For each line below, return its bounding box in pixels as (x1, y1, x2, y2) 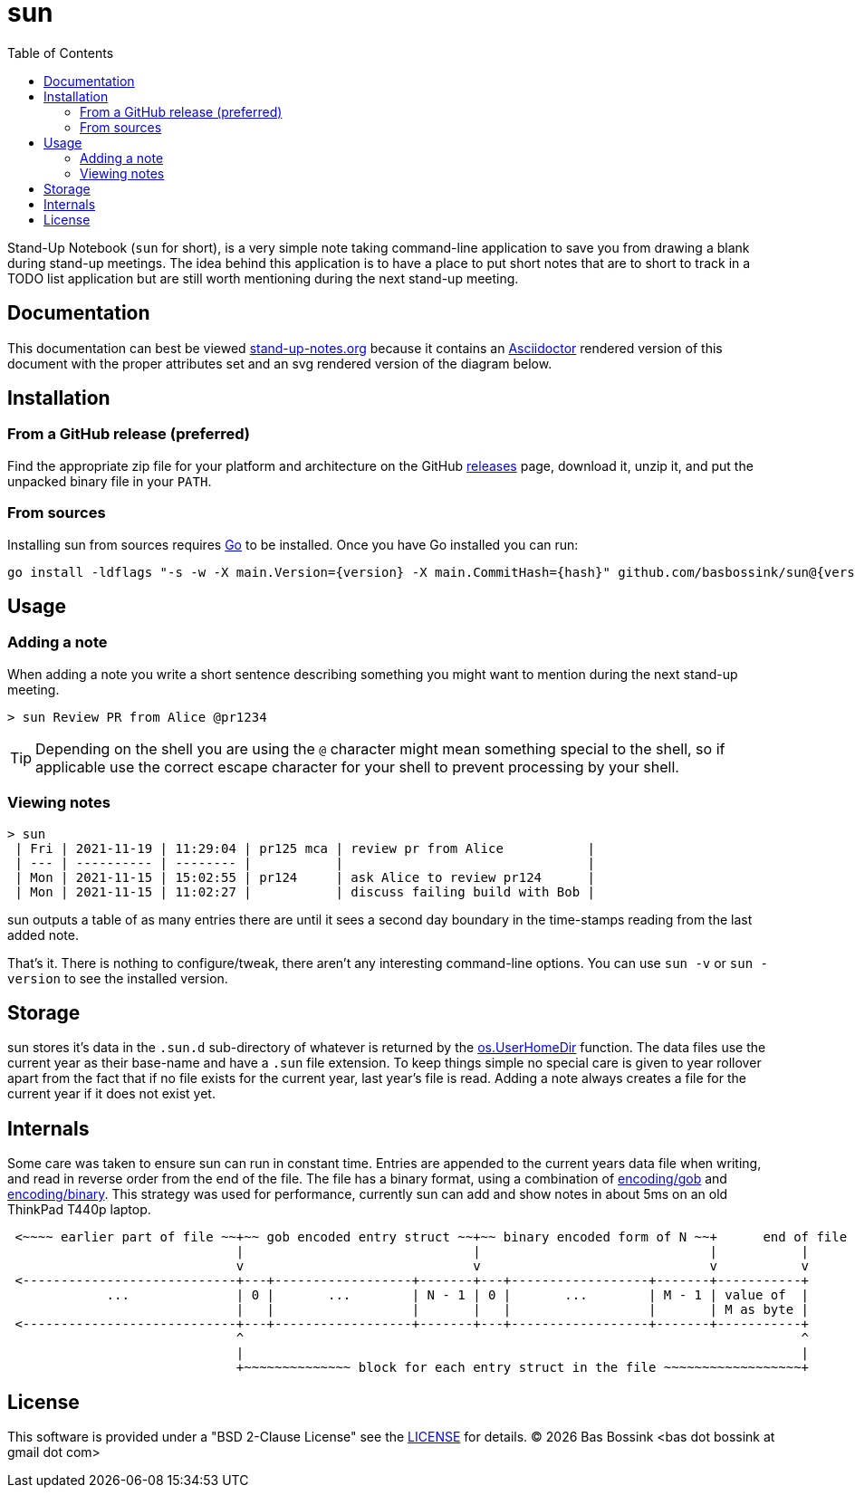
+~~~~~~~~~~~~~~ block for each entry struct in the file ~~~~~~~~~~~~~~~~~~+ (235, 1360, 810, 1375)
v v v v (235, 1259, 810, 1274)
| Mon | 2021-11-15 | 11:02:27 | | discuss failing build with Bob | (14, 884, 596, 899)
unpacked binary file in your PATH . (7, 473, 212, 489)
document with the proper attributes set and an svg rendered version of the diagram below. (7, 355, 552, 371)
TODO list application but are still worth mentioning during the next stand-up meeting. (7, 270, 519, 286)
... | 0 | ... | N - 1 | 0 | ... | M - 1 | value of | (106, 1288, 810, 1303)
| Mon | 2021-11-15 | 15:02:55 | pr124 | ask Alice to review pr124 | (14, 869, 596, 885)
